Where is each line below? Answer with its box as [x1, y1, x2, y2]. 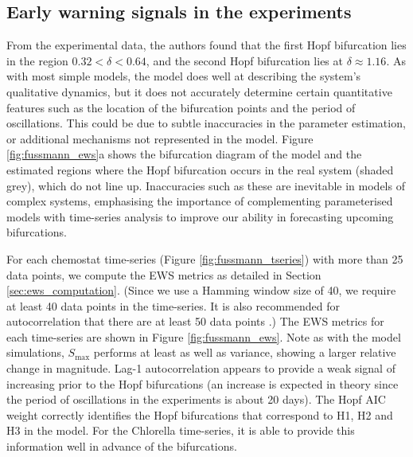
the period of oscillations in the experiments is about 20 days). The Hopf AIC [6, 391, 386, 408]
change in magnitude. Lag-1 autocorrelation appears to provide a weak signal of [6, 360, 395, 377]
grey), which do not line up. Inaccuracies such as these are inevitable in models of [6, 177, 405, 193]
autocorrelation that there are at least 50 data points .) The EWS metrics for [6, 313, 384, 330]
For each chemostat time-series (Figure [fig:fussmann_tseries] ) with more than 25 [6, 250, 403, 267]
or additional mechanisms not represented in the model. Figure [6, 130, 314, 146]
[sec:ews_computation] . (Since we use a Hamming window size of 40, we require [6, 282, 396, 299]
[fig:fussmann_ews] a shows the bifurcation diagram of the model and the [6, 146, 362, 162]
